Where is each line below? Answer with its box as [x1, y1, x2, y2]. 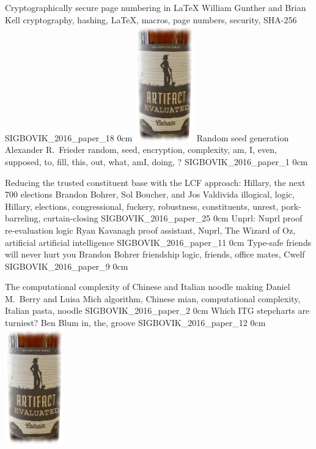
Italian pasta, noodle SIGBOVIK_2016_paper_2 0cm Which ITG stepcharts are [5, 304, 310, 317]
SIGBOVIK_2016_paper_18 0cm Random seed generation [5, 131, 289, 144]
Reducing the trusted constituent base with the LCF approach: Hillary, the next [5, 176, 306, 188]
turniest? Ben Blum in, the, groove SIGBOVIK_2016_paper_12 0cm [5, 316, 266, 329]
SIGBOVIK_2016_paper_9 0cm [5, 259, 128, 272]
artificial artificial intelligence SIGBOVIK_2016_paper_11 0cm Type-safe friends [5, 236, 312, 248]
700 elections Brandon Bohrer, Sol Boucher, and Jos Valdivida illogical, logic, [5, 188, 295, 201]
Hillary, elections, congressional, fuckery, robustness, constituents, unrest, [5, 199, 279, 212]
